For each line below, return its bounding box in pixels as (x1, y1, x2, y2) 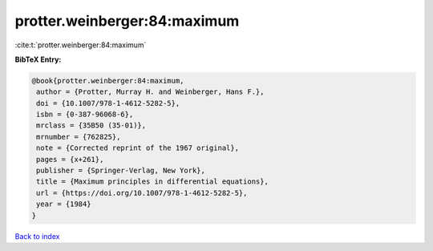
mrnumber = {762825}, (36, 132, 121, 141)
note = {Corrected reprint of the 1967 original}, (36, 144, 240, 152)
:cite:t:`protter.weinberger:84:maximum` (14, 40, 147, 50)
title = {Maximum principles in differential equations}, (36, 177, 269, 186)
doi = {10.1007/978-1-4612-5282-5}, (36, 99, 180, 107)
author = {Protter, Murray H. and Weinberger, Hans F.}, (36, 87, 265, 96)
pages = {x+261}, (36, 155, 104, 164)
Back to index (14, 231, 60, 241)
